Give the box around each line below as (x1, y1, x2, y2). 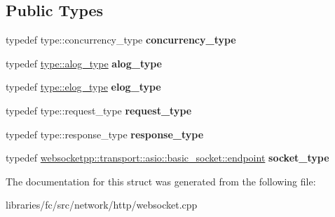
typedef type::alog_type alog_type (6, 55, 162, 70)
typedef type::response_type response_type (6, 126, 204, 141)
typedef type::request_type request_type (6, 103, 192, 117)
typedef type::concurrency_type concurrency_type (6, 32, 236, 47)
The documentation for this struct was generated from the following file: (6, 173, 316, 188)
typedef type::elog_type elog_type (6, 79, 161, 94)
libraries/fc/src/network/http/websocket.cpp (6, 197, 198, 212)
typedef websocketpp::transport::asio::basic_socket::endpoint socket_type (6, 150, 329, 165)
